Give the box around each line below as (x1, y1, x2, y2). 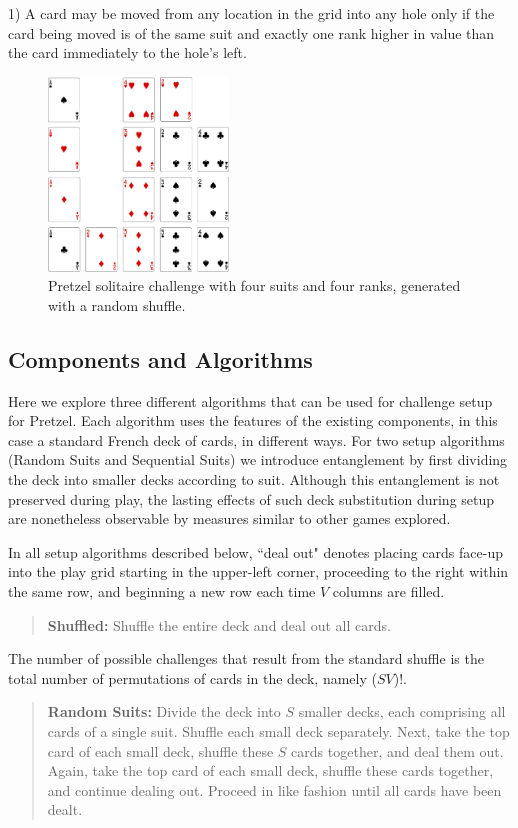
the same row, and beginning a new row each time (8, 580, 316, 601)
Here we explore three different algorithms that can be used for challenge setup (8, 390, 493, 411)
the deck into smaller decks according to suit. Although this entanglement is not (8, 469, 500, 489)
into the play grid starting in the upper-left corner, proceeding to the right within (8, 561, 509, 582)
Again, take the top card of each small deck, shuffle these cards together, (47, 760, 494, 781)
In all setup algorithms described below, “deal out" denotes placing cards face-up (8, 541, 503, 562)
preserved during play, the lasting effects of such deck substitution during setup (8, 488, 495, 509)
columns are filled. (332, 580, 445, 601)
